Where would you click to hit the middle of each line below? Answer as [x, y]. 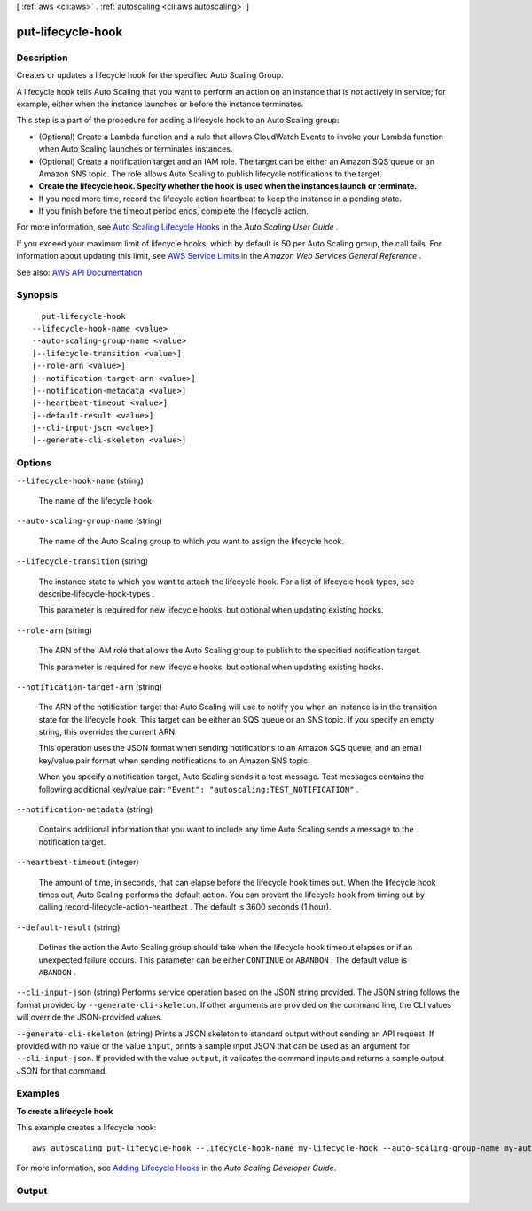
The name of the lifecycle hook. [96, 501]
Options [34, 463]
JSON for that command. [62, 1070]
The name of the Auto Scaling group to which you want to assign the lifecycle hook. [192, 541]
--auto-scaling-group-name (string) [90, 521]
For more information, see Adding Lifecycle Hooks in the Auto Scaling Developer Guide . [176, 1168]
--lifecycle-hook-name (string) [80, 480]
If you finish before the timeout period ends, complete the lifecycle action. [174, 211]
